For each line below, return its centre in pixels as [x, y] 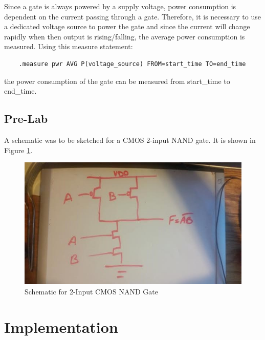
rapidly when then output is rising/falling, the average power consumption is [125, 36]
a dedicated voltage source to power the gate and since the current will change [127, 26]
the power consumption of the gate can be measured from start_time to [117, 81]
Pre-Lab [26, 119]
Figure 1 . [18, 150]
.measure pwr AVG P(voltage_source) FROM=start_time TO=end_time [132, 64]
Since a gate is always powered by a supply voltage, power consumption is [120, 6]
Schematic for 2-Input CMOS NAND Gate [91, 292]
